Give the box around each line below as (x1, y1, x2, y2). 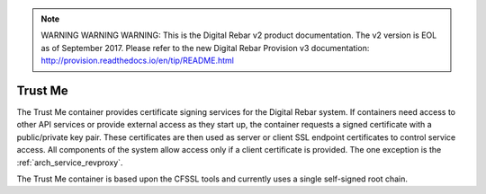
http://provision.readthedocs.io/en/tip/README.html (40, 55, 234, 66)
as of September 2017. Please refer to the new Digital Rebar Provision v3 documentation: (40, 42, 370, 53)
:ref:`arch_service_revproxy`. (16, 157, 123, 168)
